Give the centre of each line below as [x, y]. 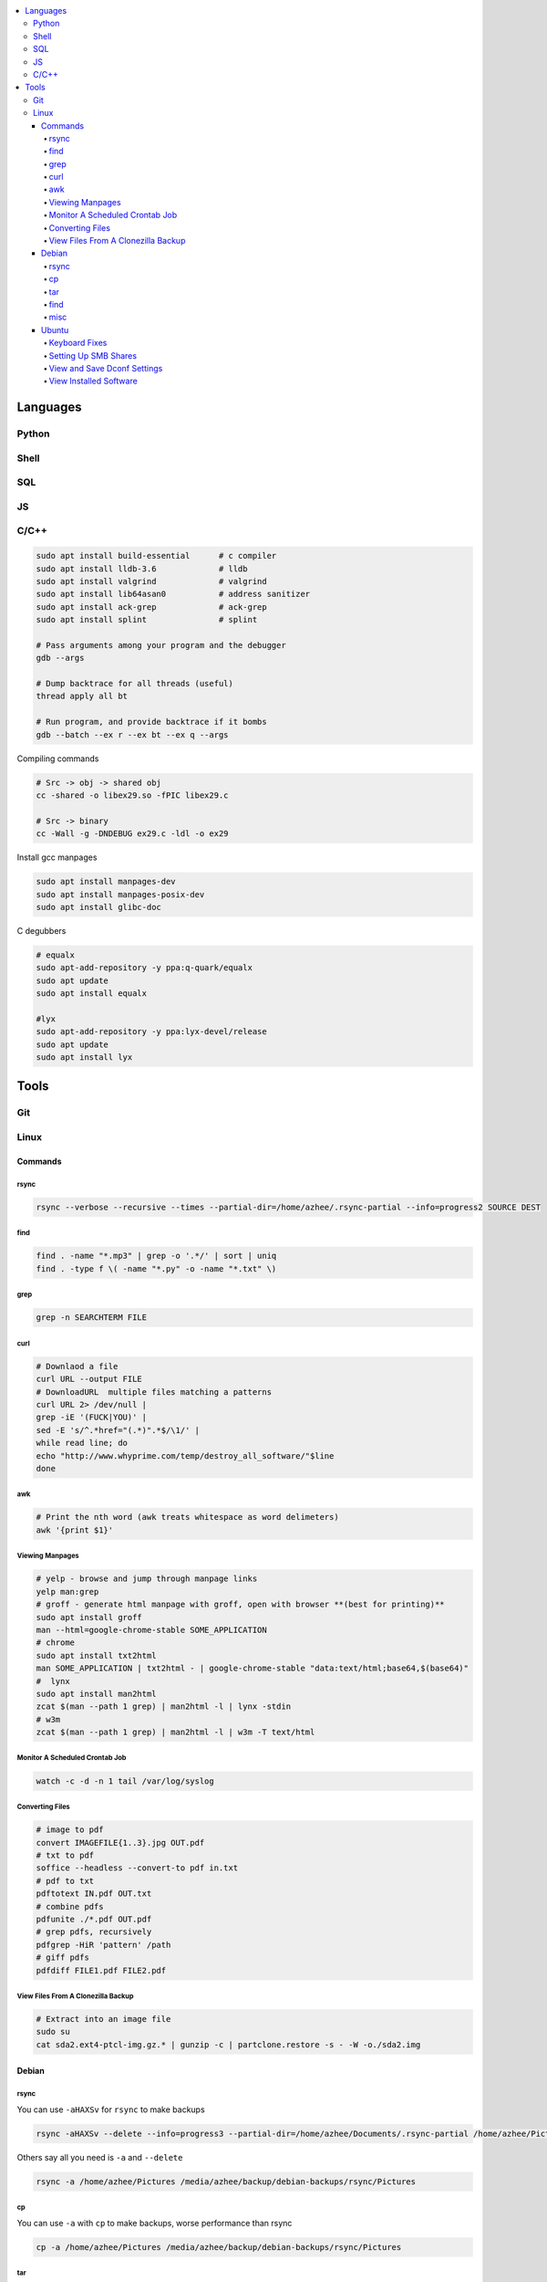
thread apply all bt [82, 696]
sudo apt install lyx [84, 1057]
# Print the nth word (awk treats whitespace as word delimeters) [187, 1517]
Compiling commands [58, 759]
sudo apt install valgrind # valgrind [152, 581]
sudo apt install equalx [92, 994]
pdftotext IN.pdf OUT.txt [94, 1894]
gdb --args [60, 658]
